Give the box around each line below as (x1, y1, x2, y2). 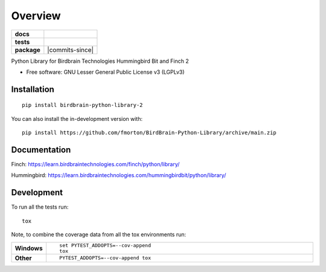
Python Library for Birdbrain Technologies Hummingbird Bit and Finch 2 (11, 57, 190, 65)
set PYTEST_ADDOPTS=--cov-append (59, 242, 151, 248)
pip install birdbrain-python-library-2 (22, 102, 143, 109)
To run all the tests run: (11, 203, 69, 211)
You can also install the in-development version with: (11, 115, 143, 122)
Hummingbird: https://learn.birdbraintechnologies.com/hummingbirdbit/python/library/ (11, 172, 226, 179)
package (14, 45, 40, 54)
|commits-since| (47, 45, 94, 54)
